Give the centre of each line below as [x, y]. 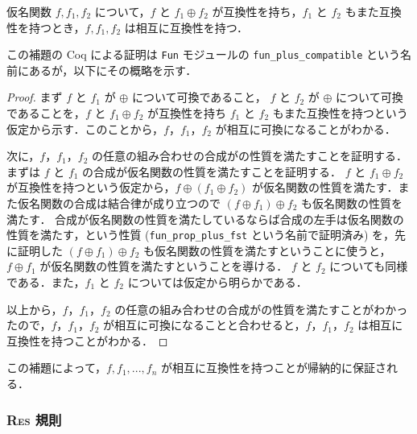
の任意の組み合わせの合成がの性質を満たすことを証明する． [249, 156]
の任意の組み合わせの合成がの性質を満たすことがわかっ [261, 309]
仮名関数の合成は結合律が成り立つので [119, 203]
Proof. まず [35, 97]
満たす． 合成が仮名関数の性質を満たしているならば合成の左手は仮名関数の [205, 219]
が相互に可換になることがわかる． [306, 128]
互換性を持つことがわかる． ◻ [87, 340]
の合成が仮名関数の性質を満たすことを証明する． [212, 171]
